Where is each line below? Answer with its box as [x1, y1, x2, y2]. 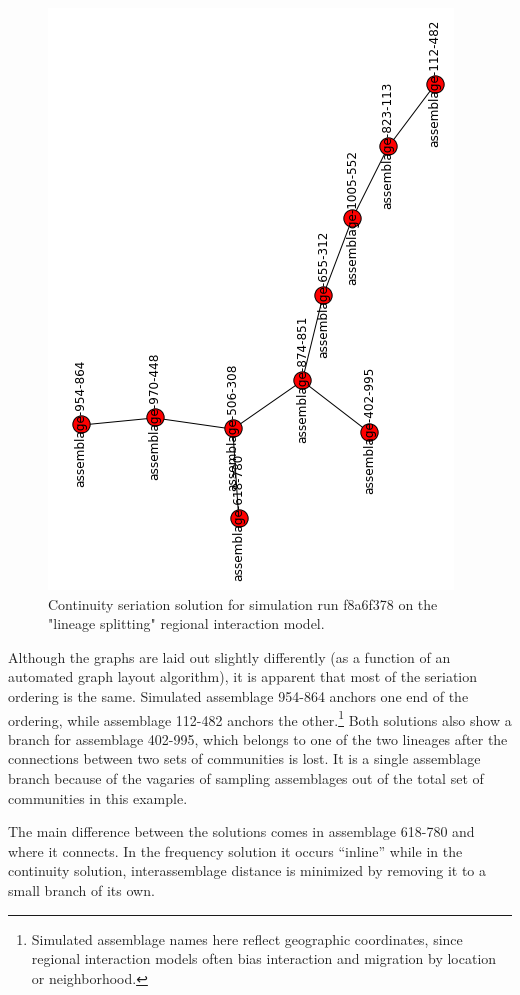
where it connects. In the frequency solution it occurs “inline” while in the [8, 840, 463, 861]
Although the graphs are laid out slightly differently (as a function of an [8, 646, 451, 667]
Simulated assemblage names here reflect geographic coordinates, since [31, 928, 463, 949]
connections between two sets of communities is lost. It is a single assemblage [8, 748, 481, 769]
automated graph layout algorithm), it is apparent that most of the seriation [8, 666, 478, 687]
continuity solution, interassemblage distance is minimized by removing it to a [8, 860, 487, 881]
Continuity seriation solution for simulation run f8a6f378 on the [48, 593, 438, 614]
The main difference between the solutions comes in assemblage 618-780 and [8, 821, 475, 842]
